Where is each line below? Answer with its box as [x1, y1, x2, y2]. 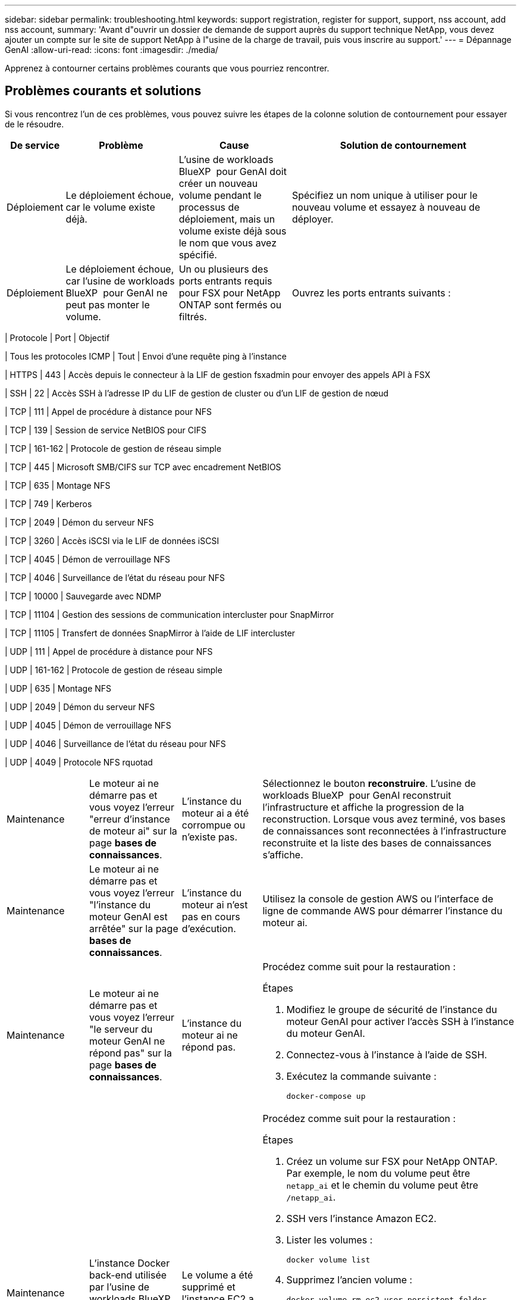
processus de [178, 201, 240, 213]
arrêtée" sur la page [89, 922, 178, 935]
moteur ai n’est [181, 898, 248, 911]
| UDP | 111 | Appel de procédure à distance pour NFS [5, 646, 213, 657]
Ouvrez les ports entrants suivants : [291, 286, 451, 299]
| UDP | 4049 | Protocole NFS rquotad [5, 757, 153, 767]
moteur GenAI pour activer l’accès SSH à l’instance [286, 1015, 514, 1027]
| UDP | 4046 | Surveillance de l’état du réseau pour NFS [5, 738, 226, 749]
